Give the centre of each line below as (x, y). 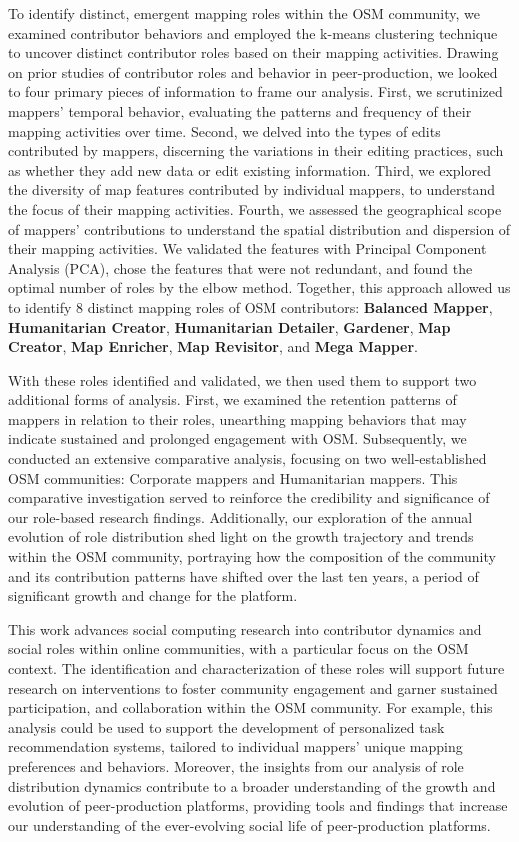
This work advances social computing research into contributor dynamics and (245, 628)
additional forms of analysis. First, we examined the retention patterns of (232, 399)
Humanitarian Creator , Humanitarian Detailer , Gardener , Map (229, 326)
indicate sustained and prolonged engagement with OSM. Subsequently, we (237, 438)
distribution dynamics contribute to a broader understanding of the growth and (252, 785)
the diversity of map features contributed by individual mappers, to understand (252, 189)
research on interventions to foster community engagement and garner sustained (253, 687)
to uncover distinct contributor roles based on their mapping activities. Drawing (253, 52)
